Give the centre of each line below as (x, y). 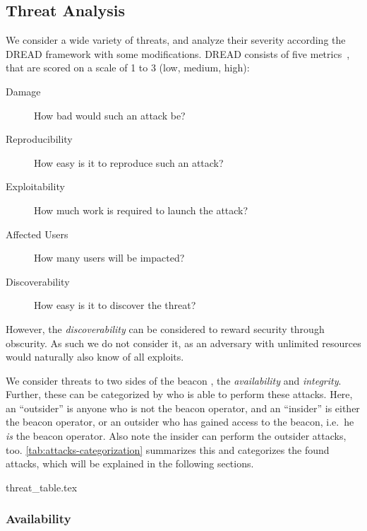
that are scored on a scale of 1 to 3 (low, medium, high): (128, 68)
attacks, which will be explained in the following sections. (130, 463)
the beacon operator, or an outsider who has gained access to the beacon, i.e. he (180, 422)
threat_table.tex (42, 487)
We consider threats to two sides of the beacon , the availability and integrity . (174, 380)
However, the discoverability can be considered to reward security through (165, 328)
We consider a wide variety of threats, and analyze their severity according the (176, 40)
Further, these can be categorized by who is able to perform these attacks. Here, (179, 394)
